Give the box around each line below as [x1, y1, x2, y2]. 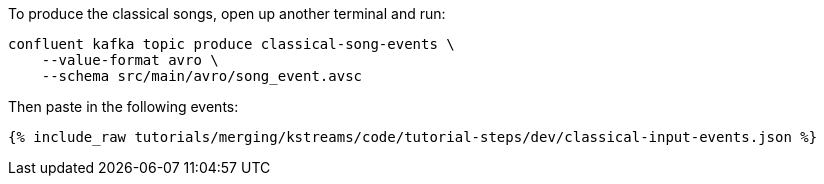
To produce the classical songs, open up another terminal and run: [8, 5, 446, 22]
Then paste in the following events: [8, 98, 239, 115]
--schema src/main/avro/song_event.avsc [41, 68, 363, 84]
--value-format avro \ [41, 52, 219, 68]
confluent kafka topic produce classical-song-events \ [8, 36, 455, 52]
